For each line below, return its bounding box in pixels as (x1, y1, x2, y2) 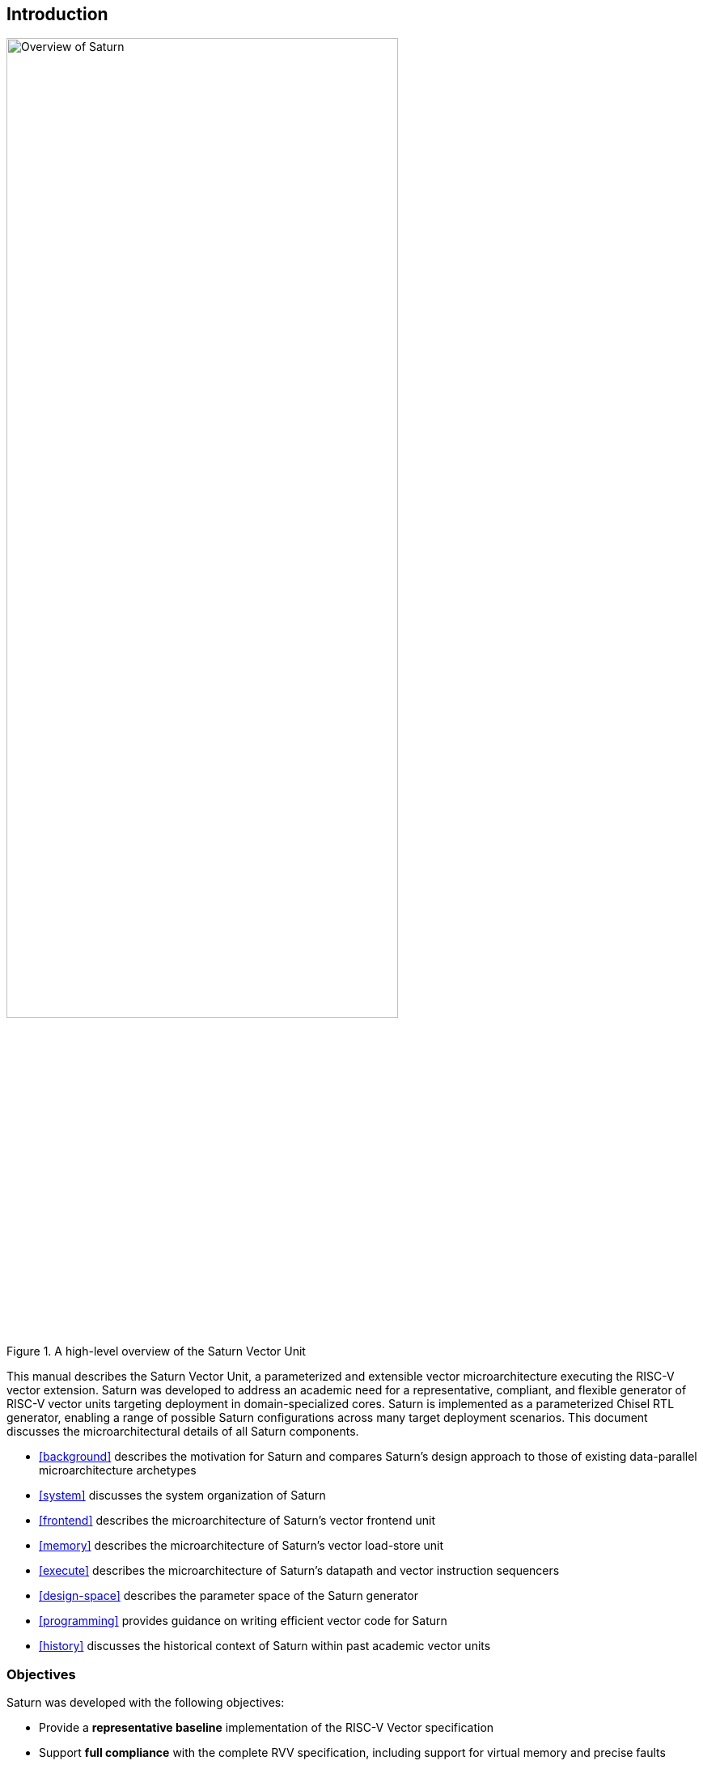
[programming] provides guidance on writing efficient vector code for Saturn (39, 1614, 447, 1628)
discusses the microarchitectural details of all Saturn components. (6, 1424, 359, 1439)
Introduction (6, 4, 108, 24)
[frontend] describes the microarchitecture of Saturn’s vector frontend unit (39, 1513, 436, 1528)
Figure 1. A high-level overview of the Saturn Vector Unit (6, 1344, 306, 1359)
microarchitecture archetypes (39, 1463, 197, 1478)
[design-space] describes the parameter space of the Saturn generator (39, 1589, 419, 1603)
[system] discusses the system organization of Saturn (39, 1488, 326, 1503)
